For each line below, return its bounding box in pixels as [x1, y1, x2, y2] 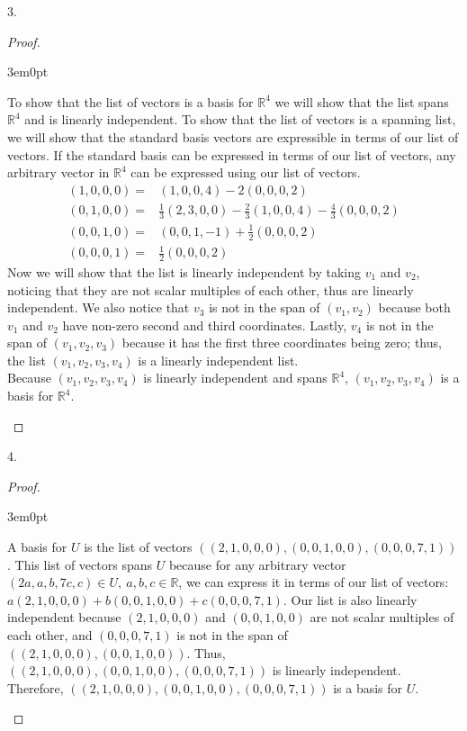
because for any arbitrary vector [168, 555, 346, 573]
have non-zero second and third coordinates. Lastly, [62, 315, 347, 334]
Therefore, [7, 678, 64, 697]
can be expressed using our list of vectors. [130, 163, 361, 182]
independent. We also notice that [7, 298, 190, 317]
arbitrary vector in [7, 163, 110, 182]
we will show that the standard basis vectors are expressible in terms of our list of [7, 127, 459, 146]
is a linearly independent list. [138, 350, 299, 369]
